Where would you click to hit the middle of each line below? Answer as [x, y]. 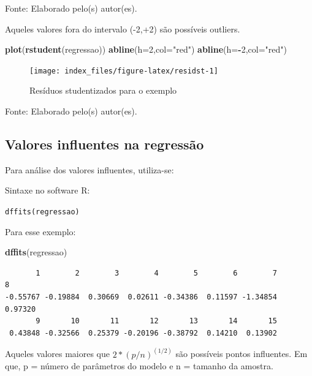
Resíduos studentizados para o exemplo [103, 90]
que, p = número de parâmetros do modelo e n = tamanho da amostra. [139, 366]
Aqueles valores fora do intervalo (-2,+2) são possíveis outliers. [123, 28]
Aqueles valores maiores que [57, 354]
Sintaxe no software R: [48, 190]
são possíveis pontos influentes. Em [242, 354]
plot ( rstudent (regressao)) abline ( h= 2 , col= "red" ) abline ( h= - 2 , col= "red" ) [146, 49]
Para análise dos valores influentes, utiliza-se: [89, 169]
